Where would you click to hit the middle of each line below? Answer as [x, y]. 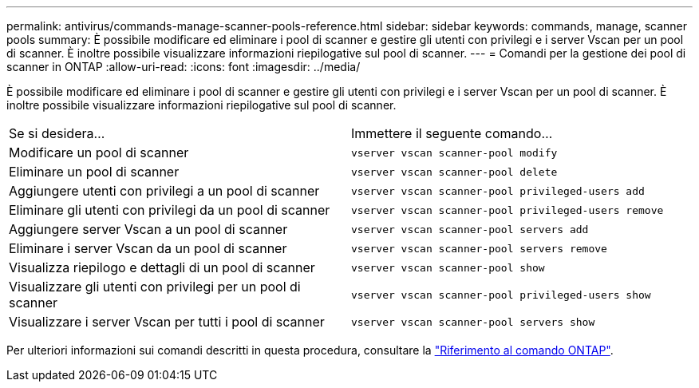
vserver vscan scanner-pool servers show [473, 322]
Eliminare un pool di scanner [94, 172]
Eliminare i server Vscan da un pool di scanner [148, 248]
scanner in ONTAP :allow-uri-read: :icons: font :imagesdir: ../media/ [184, 67]
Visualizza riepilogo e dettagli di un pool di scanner [162, 267]
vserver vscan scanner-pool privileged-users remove [507, 210]
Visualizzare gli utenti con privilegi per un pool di [155, 287]
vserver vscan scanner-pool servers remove [479, 248]
